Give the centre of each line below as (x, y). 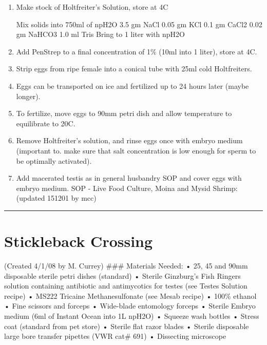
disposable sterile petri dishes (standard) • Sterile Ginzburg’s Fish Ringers (122, 275)
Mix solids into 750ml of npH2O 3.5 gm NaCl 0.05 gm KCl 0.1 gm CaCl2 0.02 (139, 24)
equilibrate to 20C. (46, 123)
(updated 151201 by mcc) (56, 198)
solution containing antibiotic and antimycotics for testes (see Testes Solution (126, 286)
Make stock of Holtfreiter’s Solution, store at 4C (92, 7)
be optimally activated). (54, 160)
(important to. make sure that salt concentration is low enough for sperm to (136, 150)
